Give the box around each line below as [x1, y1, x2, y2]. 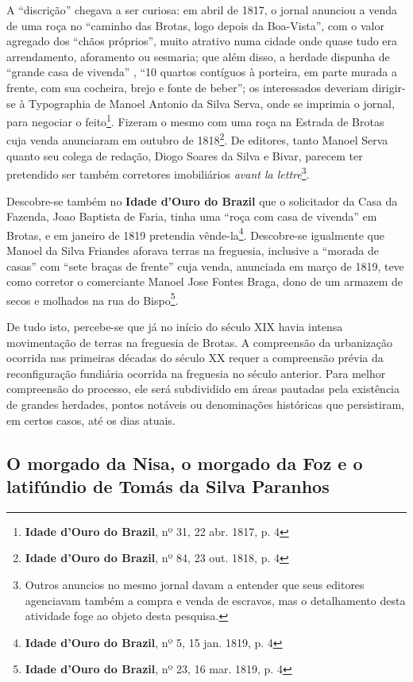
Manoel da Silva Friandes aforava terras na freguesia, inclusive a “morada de [6, 241, 379, 258]
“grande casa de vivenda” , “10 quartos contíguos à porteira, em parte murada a [6, 64, 397, 80]
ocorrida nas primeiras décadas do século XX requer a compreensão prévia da [6, 349, 384, 366]
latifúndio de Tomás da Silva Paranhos [6, 473, 330, 498]
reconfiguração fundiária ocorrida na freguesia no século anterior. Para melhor [6, 364, 386, 381]
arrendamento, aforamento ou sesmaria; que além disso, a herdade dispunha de [6, 48, 390, 64]
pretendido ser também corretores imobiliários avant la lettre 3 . [6, 164, 310, 182]
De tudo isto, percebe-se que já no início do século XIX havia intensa [6, 318, 343, 334]
